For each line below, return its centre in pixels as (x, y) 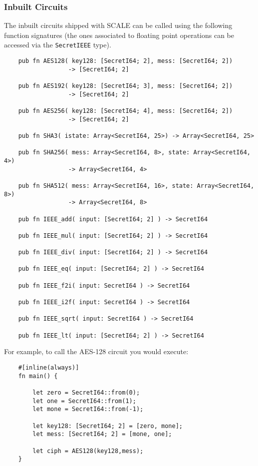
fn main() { (38, 376)
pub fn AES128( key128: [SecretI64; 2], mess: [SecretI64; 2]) (126, 61)
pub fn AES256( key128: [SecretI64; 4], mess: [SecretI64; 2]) (126, 111)
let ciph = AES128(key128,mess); (88, 451)
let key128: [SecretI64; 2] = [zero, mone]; (108, 426)
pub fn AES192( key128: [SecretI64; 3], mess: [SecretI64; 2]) (126, 86)
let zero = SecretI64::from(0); (86, 392)
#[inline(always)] (49, 367)
